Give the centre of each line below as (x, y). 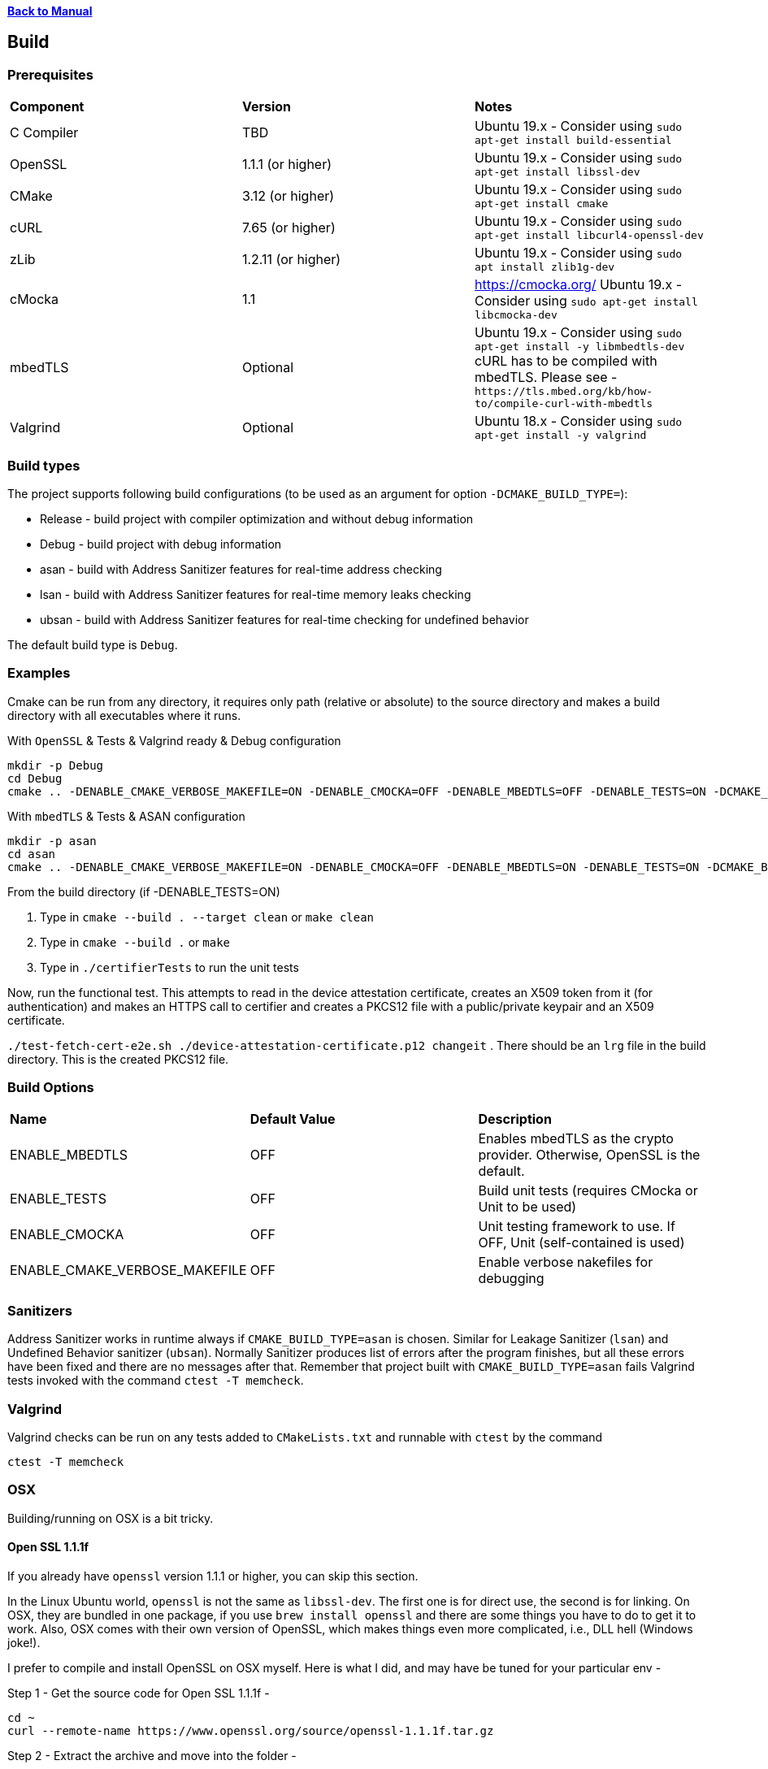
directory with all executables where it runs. (124, 715)
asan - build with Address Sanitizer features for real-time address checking (241, 569)
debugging (511, 1279)
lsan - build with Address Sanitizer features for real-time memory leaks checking (256, 594)
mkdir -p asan (52, 841)
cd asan (32, 854)
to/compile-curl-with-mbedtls (564, 404)
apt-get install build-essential (573, 141)
